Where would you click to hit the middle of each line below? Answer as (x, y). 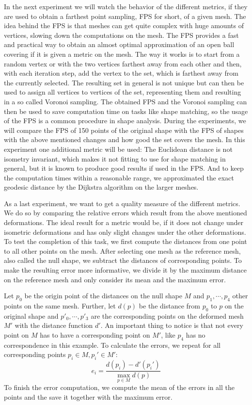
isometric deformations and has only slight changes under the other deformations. (125, 232)
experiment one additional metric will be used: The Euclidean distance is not (118, 149)
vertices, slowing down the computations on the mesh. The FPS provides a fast (121, 35)
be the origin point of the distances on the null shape (103, 296)
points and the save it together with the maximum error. (88, 397)
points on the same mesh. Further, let (60, 306)
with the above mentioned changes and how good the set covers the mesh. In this (125, 139)
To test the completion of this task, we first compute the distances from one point (126, 241)
